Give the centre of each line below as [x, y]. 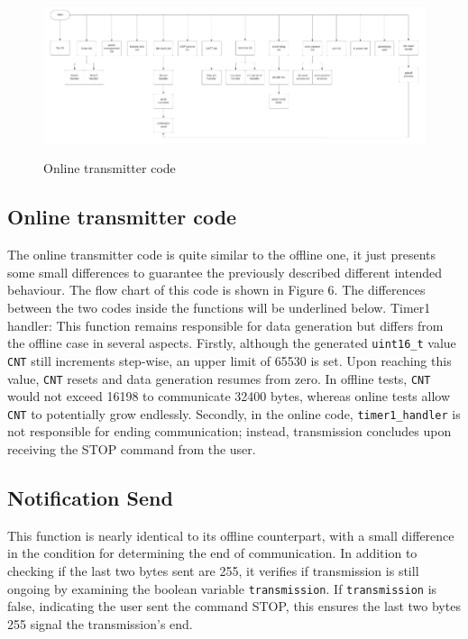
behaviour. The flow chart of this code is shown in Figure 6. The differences [216, 290]
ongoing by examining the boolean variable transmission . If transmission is [222, 588]
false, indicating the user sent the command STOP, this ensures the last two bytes [234, 606]
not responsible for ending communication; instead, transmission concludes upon [229, 431]
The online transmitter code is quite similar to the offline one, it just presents [222, 255]
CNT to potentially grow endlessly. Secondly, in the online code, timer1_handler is [234, 413]
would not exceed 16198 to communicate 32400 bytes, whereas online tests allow [229, 396]
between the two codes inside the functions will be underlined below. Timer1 [219, 308]
